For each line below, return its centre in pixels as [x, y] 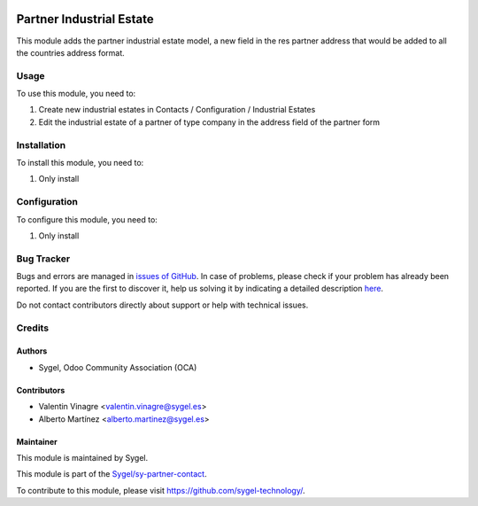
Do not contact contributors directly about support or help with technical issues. [162, 305]
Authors [32, 351]
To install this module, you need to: [80, 162]
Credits [32, 328]
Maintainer [37, 441]
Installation [41, 144]
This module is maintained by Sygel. [82, 457]
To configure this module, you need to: [87, 219]
